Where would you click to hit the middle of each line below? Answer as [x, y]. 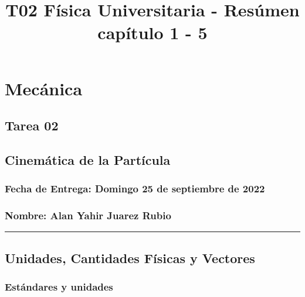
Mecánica [44, 88]
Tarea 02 [32, 125]
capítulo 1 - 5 [152, 32]
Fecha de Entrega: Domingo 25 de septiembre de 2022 [135, 189]
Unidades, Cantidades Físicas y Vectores [130, 258]
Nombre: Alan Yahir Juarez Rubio [88, 215]
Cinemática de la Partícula [88, 159]
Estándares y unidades [59, 287]
